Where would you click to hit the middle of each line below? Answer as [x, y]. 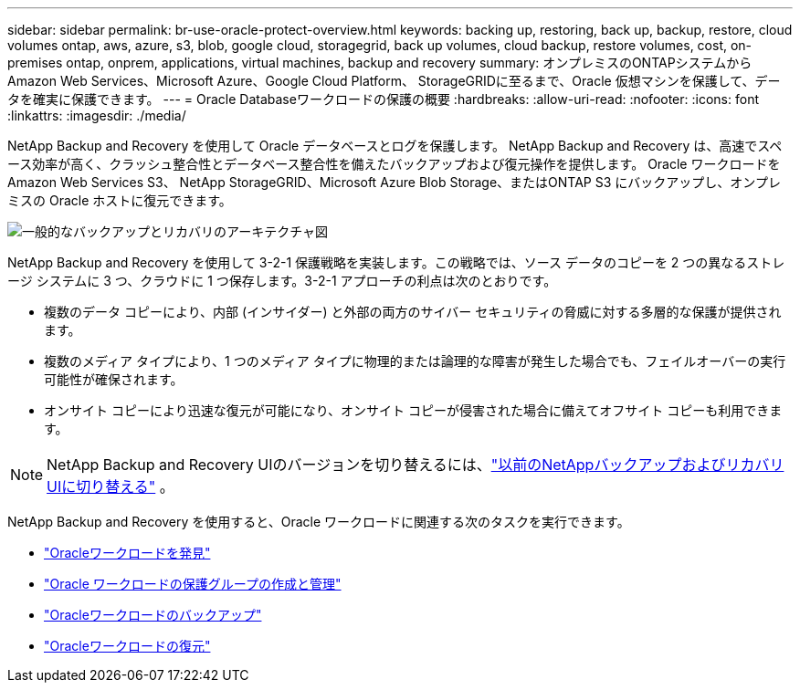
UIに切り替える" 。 [111, 486]
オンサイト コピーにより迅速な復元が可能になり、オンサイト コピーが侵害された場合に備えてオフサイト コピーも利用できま [413, 410]
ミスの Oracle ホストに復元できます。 [120, 200]
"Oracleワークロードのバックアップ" [153, 615]
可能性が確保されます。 [114, 379]
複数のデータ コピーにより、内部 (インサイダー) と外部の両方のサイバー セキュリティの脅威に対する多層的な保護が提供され [413, 312]
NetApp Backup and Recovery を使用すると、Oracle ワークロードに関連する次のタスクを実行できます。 [319, 522]
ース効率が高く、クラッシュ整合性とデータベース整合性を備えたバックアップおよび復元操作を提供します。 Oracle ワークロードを [394, 164]
